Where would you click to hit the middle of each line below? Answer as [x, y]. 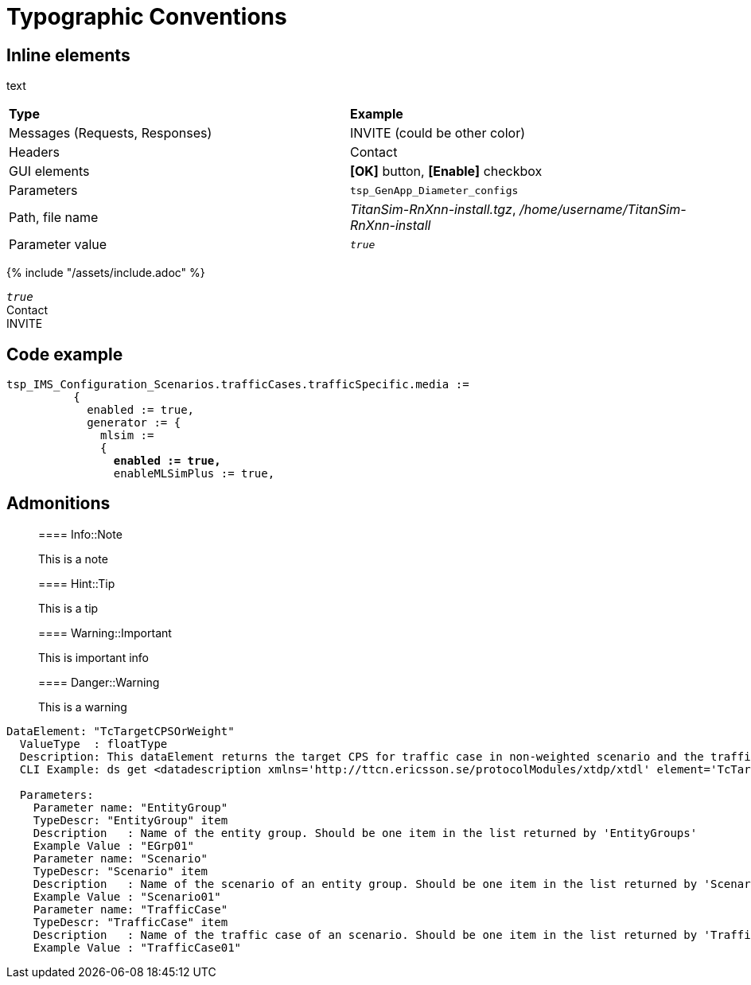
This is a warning [83, 707]
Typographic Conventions [147, 17]
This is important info [93, 657]
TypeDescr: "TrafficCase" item [130, 922]
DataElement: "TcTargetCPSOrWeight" [121, 731]
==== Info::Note [80, 534]
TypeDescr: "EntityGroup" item [130, 820]
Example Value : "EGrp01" [114, 845]
